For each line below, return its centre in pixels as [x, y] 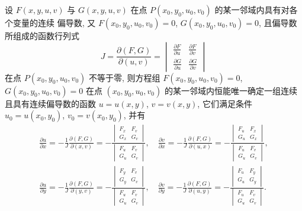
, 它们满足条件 [225, 103]
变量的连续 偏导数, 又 [54, 22]
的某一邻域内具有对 [252, 9]
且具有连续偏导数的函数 [50, 103]
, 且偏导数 [278, 22]
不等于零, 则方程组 [124, 77]
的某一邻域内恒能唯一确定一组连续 [231, 90]
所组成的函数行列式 [42, 35]
